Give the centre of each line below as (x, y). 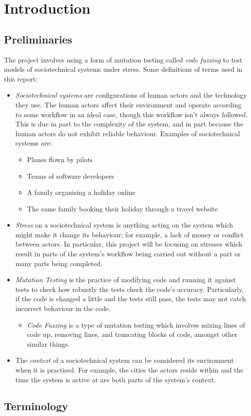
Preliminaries (38, 39)
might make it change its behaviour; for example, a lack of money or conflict (129, 234)
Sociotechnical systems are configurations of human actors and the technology (131, 95)
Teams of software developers (70, 176)
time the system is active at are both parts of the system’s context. (116, 379)
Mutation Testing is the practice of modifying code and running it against (125, 280)
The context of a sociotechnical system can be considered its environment (125, 360)
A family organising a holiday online (81, 192)
